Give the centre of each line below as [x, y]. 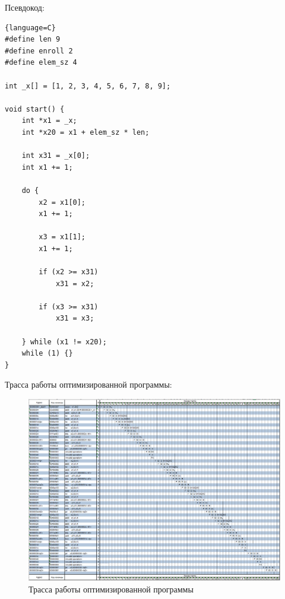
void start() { [35, 109]
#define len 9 [33, 39]
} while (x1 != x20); [64, 342]
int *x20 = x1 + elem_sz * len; [85, 132]
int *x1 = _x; [49, 121]
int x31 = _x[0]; [56, 156]
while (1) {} [47, 354]
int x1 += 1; [47, 167]
